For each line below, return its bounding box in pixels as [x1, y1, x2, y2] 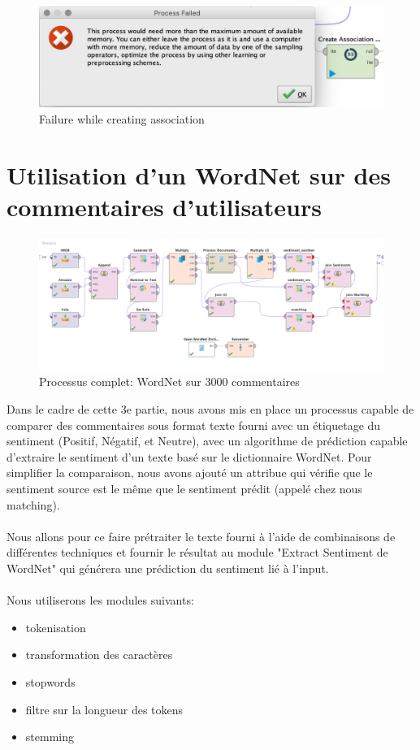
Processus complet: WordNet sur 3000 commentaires [39, 373, 300, 390]
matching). [6, 496, 60, 513]
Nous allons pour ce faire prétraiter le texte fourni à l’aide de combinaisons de [6, 527, 396, 544]
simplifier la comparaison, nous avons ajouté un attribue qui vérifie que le [6, 464, 373, 481]
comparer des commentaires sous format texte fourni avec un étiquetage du [6, 416, 381, 433]
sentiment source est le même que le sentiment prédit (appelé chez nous [6, 480, 362, 497]
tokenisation [25, 618, 86, 635]
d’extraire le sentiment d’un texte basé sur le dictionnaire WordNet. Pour [6, 448, 372, 465]
